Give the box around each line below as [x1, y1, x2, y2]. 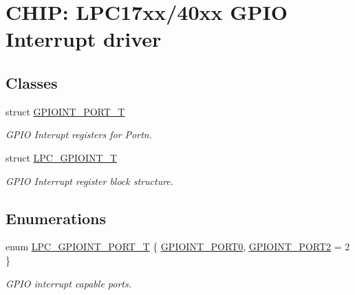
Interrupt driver [6, 25, 162, 53]
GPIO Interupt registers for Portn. [6, 127, 152, 142]
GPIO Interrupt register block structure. [6, 173, 174, 188]
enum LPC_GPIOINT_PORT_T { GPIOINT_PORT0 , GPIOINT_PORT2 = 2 [6, 239, 350, 254]
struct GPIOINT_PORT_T [6, 104, 125, 118]
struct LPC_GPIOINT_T [6, 150, 118, 164]
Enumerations [6, 207, 107, 228]
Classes [6, 72, 58, 93]
